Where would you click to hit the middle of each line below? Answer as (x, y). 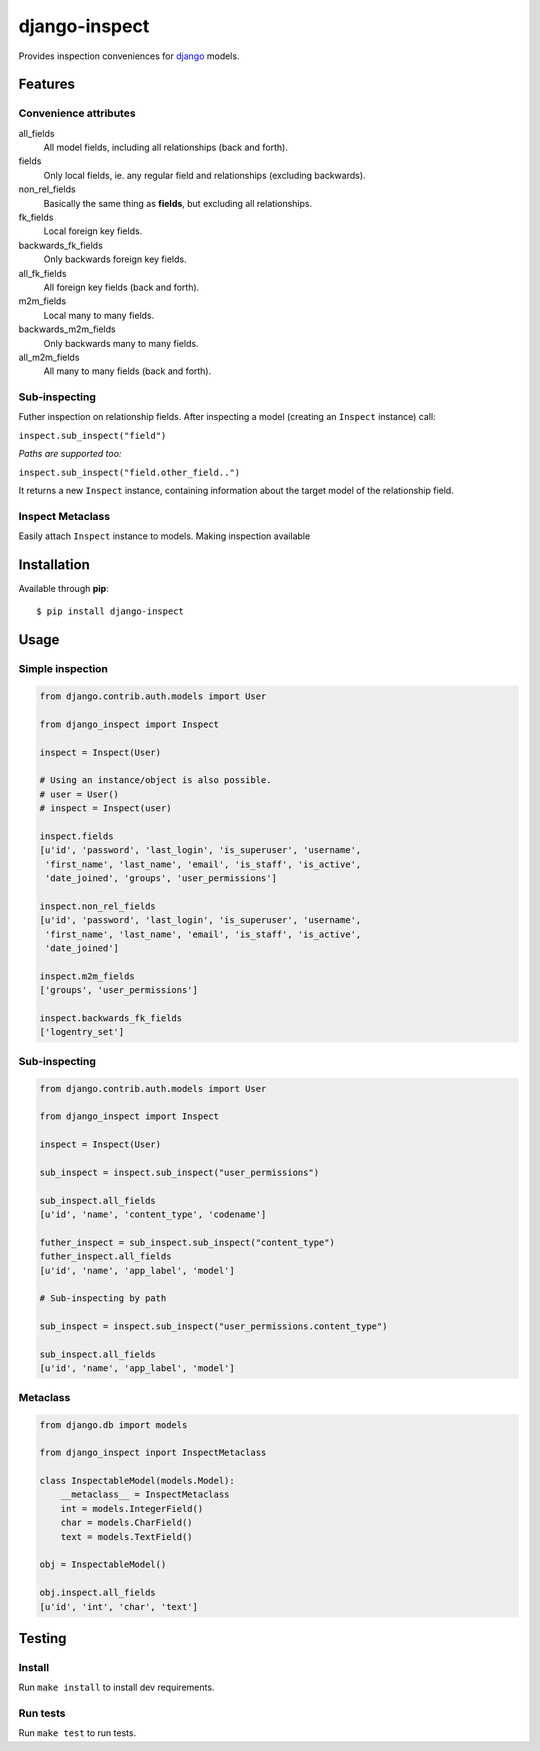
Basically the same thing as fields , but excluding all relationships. (178, 203)
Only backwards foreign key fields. (115, 259)
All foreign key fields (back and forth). (121, 287)
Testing (42, 1638)
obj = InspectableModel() (103, 1564)
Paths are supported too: (70, 454)
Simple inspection (63, 669)
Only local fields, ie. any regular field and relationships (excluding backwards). (204, 175)
